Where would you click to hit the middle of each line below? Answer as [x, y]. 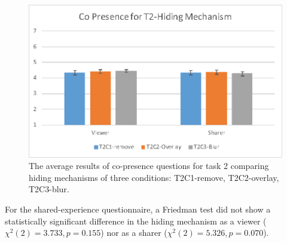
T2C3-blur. [49, 189]
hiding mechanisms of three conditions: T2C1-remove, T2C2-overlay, [154, 177]
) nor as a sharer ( [134, 233]
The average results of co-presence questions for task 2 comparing [149, 166]
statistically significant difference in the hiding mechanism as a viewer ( [136, 221]
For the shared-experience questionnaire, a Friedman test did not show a [138, 209]
